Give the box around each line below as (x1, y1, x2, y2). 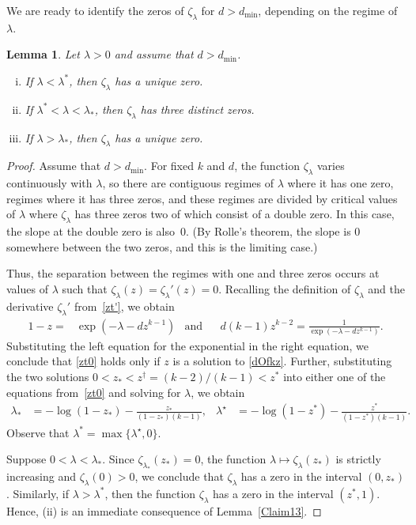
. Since (102, 451, 134, 467)
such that (62, 280, 108, 296)
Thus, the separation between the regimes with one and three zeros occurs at (6, 265, 380, 281)
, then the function (104, 485, 196, 501)
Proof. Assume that (6, 157, 101, 174)
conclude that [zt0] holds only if (6, 353, 161, 369)
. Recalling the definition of (218, 280, 351, 296)
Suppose (6, 451, 47, 467)
